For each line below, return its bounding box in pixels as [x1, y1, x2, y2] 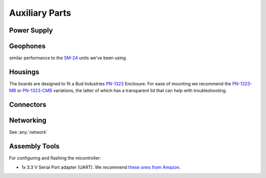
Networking [9, 116, 47, 125]
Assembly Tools [9, 142, 60, 150]
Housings [9, 68, 39, 76]
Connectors [9, 101, 47, 109]
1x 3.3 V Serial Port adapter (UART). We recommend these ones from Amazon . [21, 164, 181, 170]
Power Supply [9, 26, 53, 35]
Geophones [9, 42, 46, 50]
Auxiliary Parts [9, 7, 71, 18]
